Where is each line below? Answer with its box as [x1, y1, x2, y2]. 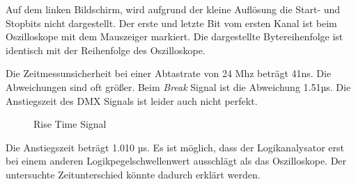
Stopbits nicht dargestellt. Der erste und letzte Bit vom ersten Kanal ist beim [6, 15, 337, 30]
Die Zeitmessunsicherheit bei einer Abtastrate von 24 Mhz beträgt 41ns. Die [6, 66, 332, 81]
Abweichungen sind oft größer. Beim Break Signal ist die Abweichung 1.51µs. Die [6, 79, 351, 94]
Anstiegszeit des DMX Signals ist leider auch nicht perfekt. [6, 93, 258, 108]
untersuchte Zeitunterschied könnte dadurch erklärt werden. [6, 167, 261, 181]
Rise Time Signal [33, 117, 107, 131]
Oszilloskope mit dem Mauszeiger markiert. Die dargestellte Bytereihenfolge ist [6, 29, 343, 44]
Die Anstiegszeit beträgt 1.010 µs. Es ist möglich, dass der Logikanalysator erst [6, 140, 344, 154]
